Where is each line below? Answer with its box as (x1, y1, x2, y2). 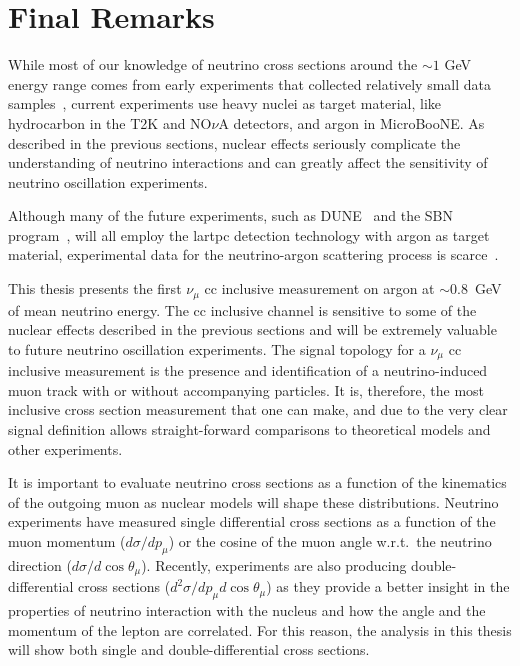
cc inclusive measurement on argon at (204, 278, 435, 299)
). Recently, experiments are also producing (141, 554, 407, 575)
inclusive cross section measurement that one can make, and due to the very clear (8, 399, 508, 420)
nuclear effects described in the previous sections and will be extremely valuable (8, 319, 497, 340)
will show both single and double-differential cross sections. (8, 639, 370, 660)
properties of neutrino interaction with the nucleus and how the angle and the (8, 599, 486, 620)
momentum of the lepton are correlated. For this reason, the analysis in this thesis (8, 619, 512, 640)
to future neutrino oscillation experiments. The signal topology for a (8, 338, 426, 359)
